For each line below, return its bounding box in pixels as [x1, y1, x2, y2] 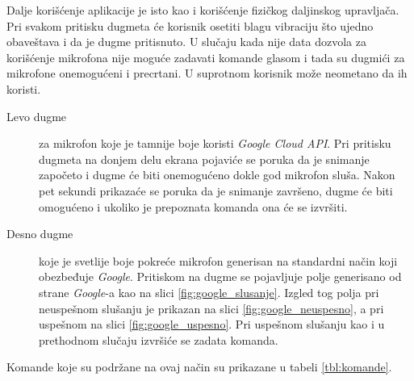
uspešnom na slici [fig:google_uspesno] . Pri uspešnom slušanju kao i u [39, 316, 385, 333]
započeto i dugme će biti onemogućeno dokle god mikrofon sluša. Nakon [39, 166, 395, 183]
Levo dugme [6, 107, 67, 124]
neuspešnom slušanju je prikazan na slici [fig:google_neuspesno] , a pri [39, 299, 384, 316]
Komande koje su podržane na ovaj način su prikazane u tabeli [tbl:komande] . [6, 358, 392, 375]
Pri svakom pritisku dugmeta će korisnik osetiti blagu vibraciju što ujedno [6, 17, 374, 34]
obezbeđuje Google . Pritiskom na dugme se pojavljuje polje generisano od [39, 268, 402, 285]
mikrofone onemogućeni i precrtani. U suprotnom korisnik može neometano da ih [6, 65, 408, 82]
